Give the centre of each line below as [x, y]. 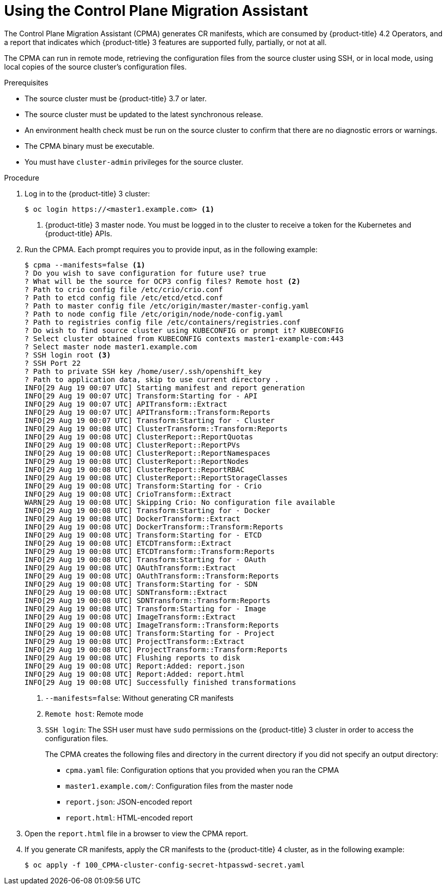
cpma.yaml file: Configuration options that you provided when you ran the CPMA [202, 770]
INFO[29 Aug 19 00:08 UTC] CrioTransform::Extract [128, 494]
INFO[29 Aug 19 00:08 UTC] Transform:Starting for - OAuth [146, 559]
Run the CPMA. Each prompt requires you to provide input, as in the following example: [171, 249]
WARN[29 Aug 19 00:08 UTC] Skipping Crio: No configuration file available [180, 502]
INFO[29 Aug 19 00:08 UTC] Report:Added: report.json [135, 666]
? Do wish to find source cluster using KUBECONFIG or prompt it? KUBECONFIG [184, 330]
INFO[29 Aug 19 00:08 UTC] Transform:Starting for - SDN [141, 584]
